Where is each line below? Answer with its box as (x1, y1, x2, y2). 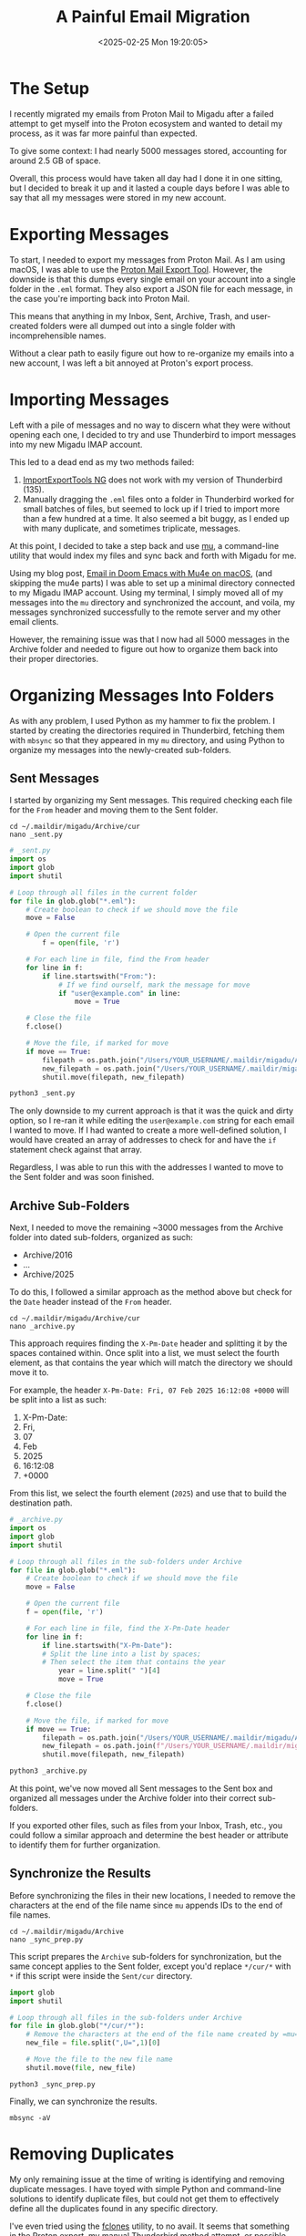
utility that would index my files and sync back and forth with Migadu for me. (9, 550, 297, 561)
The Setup (9, 78, 89, 98)
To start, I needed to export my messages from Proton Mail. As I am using (9, 254, 286, 265)
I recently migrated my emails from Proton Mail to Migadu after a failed (9, 108, 274, 119)
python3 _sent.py (9, 1089, 76, 1098)
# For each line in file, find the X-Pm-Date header (25, 1623, 230, 1633)
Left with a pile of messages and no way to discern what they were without (9, 419, 291, 430)
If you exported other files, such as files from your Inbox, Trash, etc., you (9, 1820, 283, 1830)
